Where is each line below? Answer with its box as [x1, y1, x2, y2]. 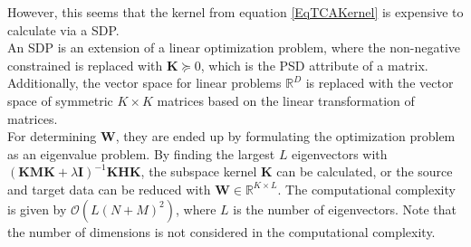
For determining [7, 127, 97, 146]
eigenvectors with [292, 144, 388, 163]
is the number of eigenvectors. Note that [233, 199, 457, 218]
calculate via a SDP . [7, 20, 120, 39]
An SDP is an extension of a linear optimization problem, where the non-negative [7, 38, 461, 57]
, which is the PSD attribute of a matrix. [200, 55, 428, 74]
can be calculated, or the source [276, 162, 453, 181]
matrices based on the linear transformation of [157, 90, 415, 109]
